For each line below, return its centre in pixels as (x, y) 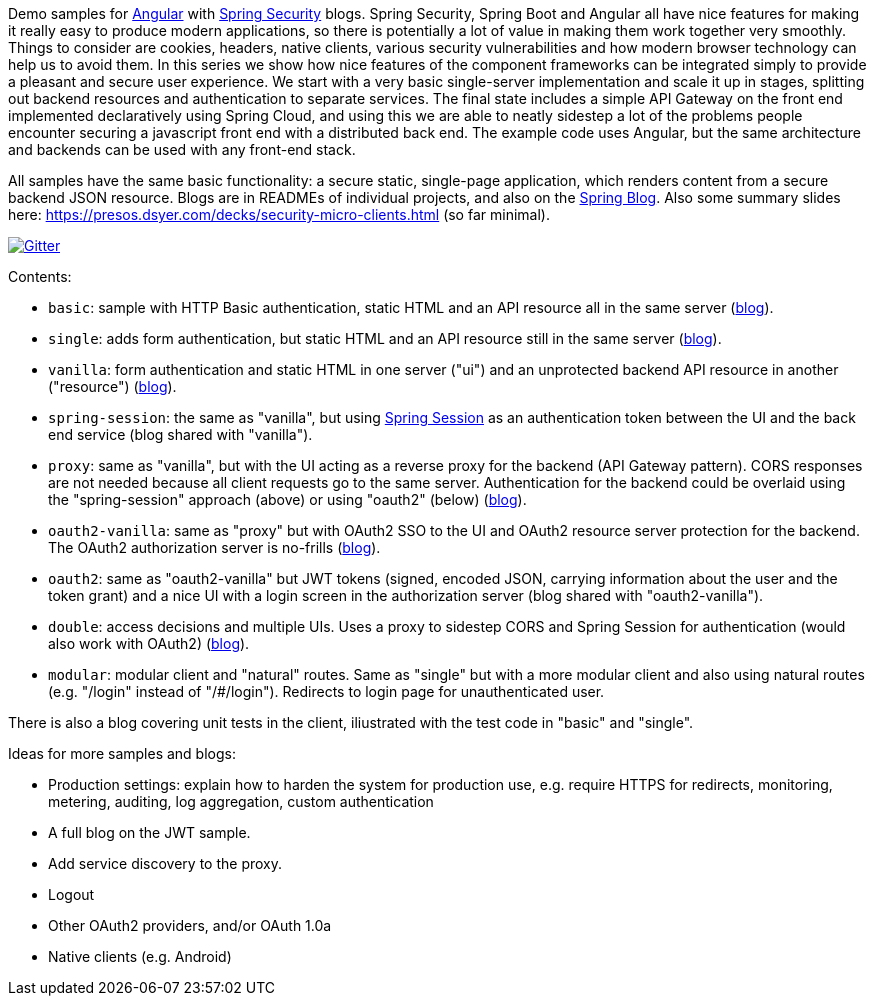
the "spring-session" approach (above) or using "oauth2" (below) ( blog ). (287, 499)
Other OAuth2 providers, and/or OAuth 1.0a (190, 925)
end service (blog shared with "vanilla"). (180, 434)
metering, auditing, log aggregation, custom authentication (241, 801)
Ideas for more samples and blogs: (122, 753)
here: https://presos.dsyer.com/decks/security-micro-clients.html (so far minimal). (279, 214)
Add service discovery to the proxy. (165, 863)
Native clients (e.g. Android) (140, 956)
